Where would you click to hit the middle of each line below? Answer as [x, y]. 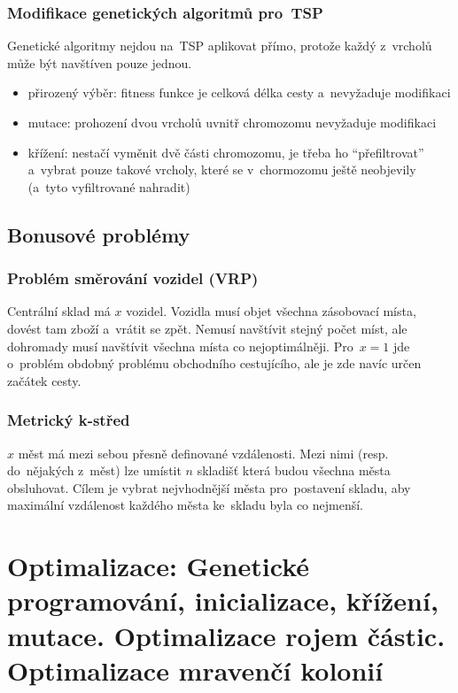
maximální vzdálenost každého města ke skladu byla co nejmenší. [186, 505]
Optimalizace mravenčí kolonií [195, 670]
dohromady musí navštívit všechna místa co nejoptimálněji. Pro [180, 346]
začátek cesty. [44, 380]
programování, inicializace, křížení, [223, 601]
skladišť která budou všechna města [294, 470]
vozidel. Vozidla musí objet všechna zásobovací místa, [271, 311]
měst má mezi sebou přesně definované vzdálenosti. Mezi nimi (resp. [203, 453]
